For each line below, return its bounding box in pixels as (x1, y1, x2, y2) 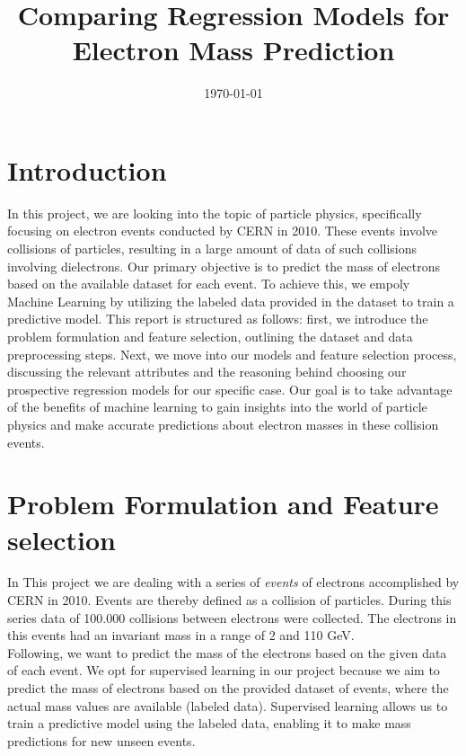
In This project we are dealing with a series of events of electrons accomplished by (7, 573, 460, 591)
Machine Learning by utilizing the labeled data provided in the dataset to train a (7, 291, 454, 310)
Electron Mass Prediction (72, 31, 395, 68)
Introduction (7, 151, 167, 188)
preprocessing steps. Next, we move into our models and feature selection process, (7, 344, 457, 363)
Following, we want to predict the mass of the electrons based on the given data (7, 643, 447, 662)
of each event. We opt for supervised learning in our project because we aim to (7, 661, 440, 680)
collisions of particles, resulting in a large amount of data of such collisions (7, 239, 418, 258)
